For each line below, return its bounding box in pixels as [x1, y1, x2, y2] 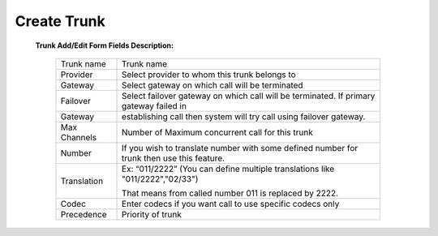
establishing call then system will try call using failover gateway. [122, 110, 366, 122]
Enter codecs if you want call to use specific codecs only [122, 198, 340, 209]
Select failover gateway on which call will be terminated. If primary [122, 90, 376, 101]
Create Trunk [15, 12, 105, 30]
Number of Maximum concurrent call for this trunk [122, 127, 314, 138]
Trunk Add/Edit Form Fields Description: [35, 41, 174, 50]
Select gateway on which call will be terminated [122, 79, 303, 91]
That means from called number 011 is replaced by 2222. [122, 187, 339, 199]
